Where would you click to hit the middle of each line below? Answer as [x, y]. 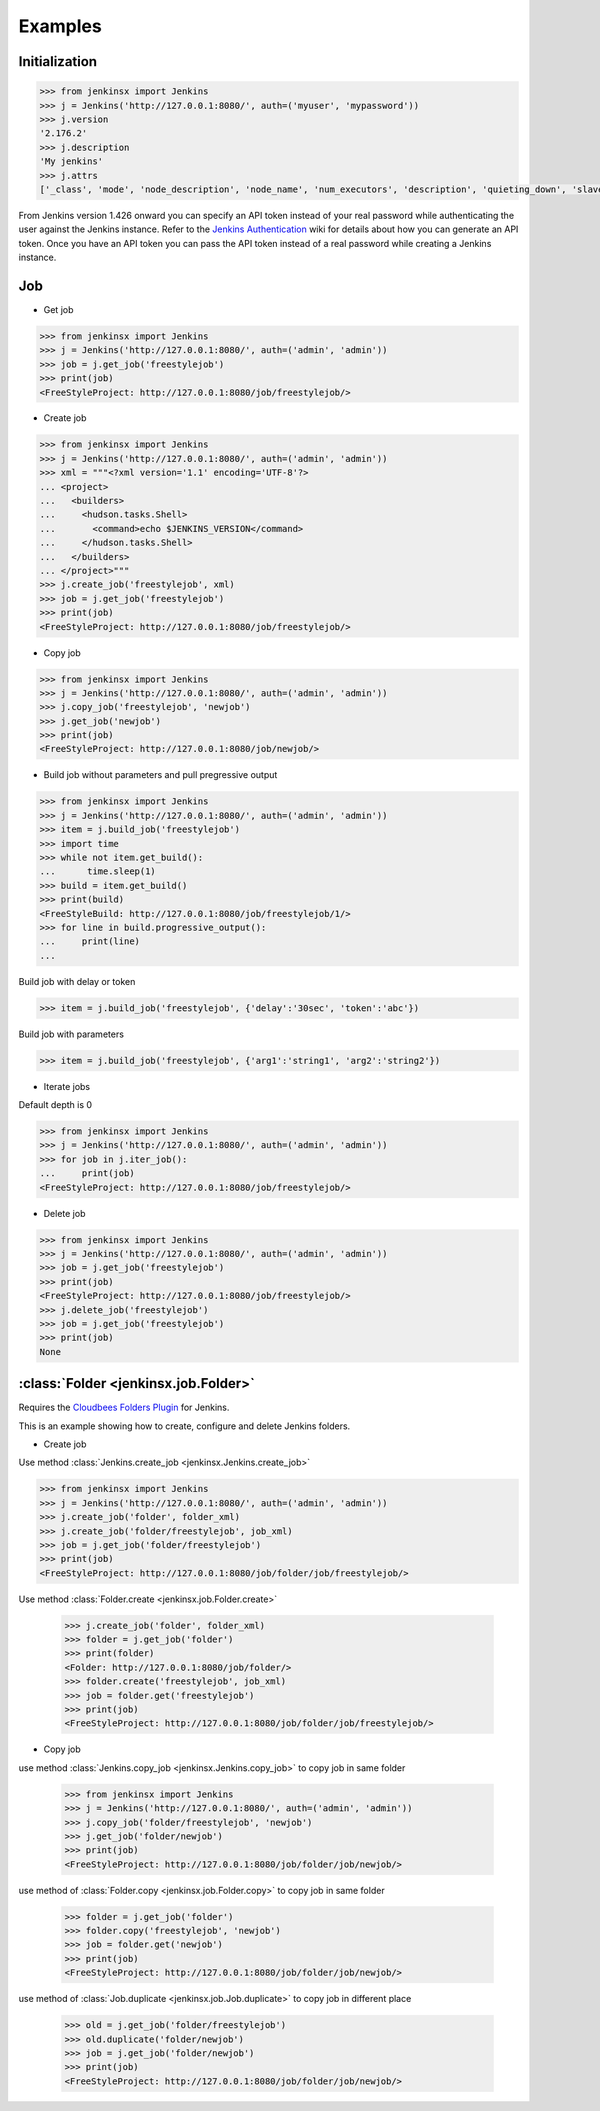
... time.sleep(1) [98, 871]
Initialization [58, 61]
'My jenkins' [71, 161]
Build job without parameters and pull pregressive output [160, 775]
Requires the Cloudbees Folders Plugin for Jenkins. [124, 1407]
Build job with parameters [71, 1034]
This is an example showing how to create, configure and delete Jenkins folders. [184, 1426]
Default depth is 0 [55, 1105]
